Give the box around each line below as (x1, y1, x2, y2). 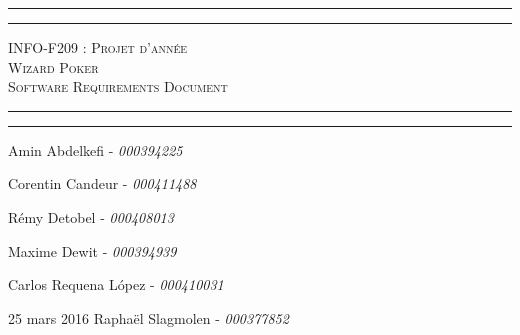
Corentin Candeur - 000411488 (8, 173, 197, 194)
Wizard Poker (8, 56, 99, 77)
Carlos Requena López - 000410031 (8, 274, 224, 295)
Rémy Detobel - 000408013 (8, 206, 174, 227)
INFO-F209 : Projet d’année (8, 37, 188, 57)
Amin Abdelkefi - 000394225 (8, 139, 183, 160)
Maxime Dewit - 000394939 (8, 240, 177, 261)
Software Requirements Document (8, 76, 228, 97)
